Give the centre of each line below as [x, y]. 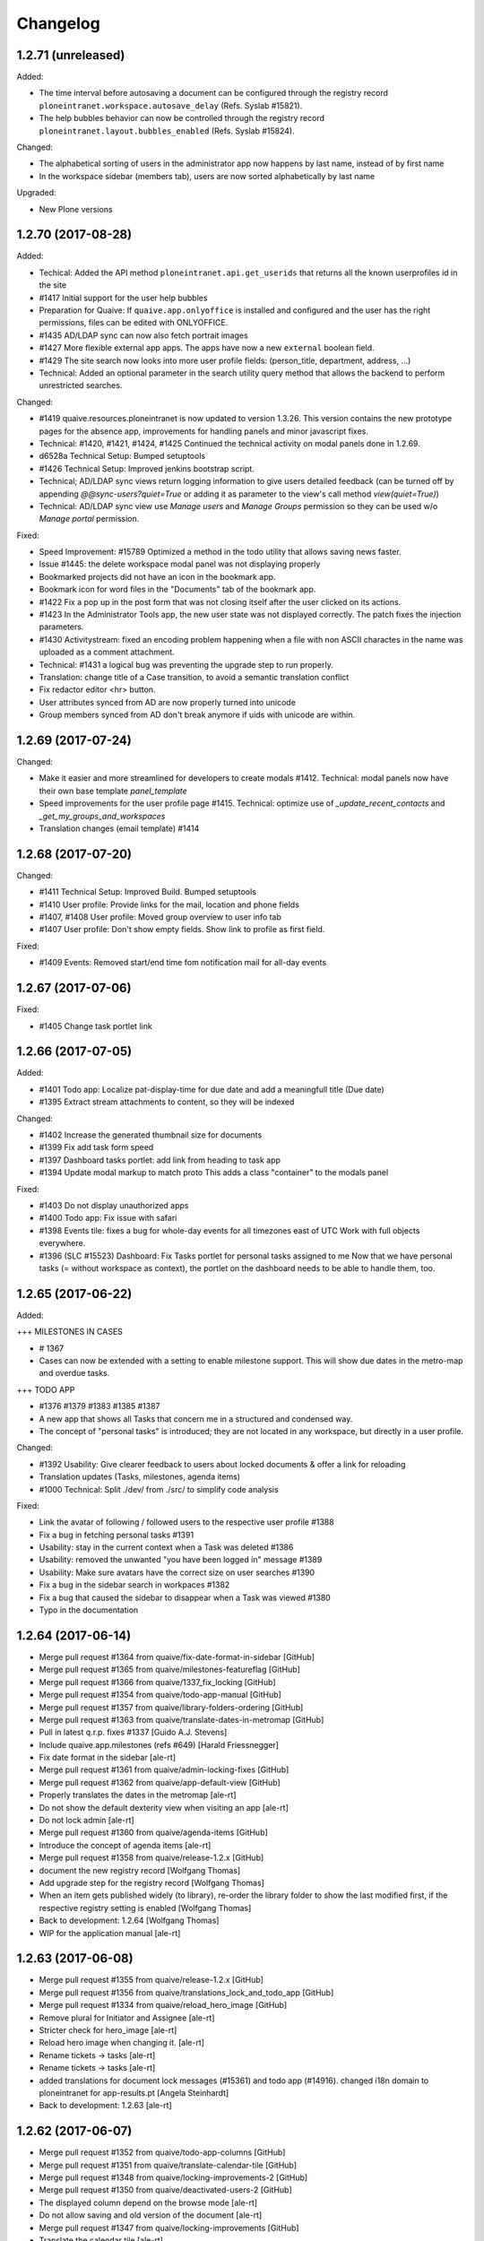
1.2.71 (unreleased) [71, 55]
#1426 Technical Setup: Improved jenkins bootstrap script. [147, 468]
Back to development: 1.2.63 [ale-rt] [105, 2106]
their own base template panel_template [113, 791]
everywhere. [62, 1243]
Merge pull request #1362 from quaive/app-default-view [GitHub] [160, 1782]
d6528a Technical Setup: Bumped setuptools [122, 456]
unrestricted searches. [81, 385]
